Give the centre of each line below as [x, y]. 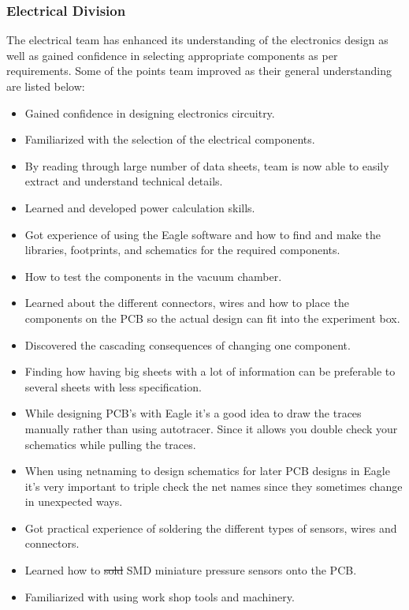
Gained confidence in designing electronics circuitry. [150, 112]
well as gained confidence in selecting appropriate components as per [172, 55]
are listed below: [46, 86]
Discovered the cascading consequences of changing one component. [188, 344]
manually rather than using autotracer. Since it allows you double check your [211, 428]
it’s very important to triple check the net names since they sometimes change [214, 486]
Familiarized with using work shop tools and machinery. [160, 596]
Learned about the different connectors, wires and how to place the [187, 303]
